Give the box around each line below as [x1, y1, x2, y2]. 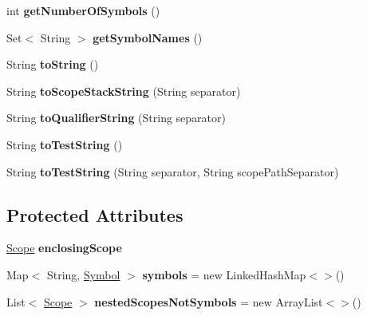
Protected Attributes [6, 202, 183, 227]
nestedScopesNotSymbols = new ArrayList [94, 293, 323, 310]
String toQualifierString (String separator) [6, 109, 226, 126]
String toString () [6, 56, 99, 73]
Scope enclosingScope [6, 239, 122, 256]
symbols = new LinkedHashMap [142, 266, 306, 282]
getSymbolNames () [93, 29, 203, 45]
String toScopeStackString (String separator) [6, 82, 241, 99]
